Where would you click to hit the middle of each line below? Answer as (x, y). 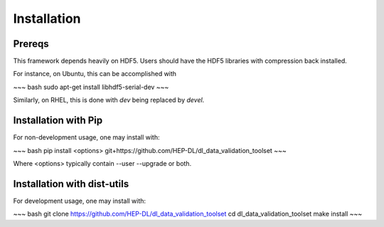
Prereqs (31, 44)
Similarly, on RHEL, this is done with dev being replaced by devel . (109, 100)
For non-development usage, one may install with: (86, 137)
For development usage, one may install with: (79, 201)
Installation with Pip (58, 121)
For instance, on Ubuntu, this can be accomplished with (95, 74)
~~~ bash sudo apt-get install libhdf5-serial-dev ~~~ (91, 87)
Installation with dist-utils (71, 184)
